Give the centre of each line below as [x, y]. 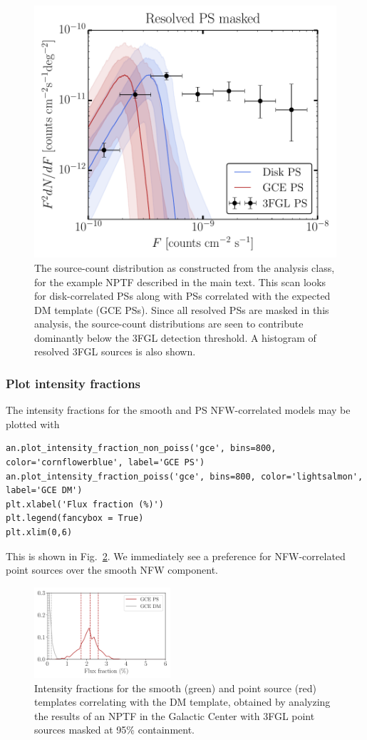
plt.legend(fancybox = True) [75, 518]
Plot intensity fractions [73, 383]
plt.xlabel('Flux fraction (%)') [85, 504]
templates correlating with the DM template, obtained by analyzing [182, 702]
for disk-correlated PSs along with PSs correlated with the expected [182, 296]
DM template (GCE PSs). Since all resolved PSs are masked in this [182, 309]
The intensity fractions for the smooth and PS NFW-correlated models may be [178, 410]
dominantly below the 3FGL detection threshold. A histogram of [175, 337]
